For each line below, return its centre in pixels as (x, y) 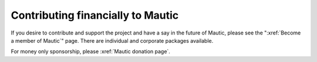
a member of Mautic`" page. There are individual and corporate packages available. (112, 40)
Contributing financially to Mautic (95, 15)
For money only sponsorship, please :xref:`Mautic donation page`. (90, 51)
